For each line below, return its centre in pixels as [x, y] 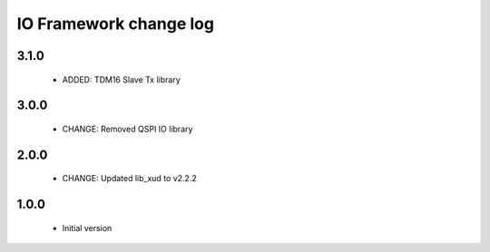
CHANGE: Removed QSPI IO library [127, 129]
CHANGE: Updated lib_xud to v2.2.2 [129, 179]
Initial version [87, 228]
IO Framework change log [116, 24]
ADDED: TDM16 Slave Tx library [121, 79]
